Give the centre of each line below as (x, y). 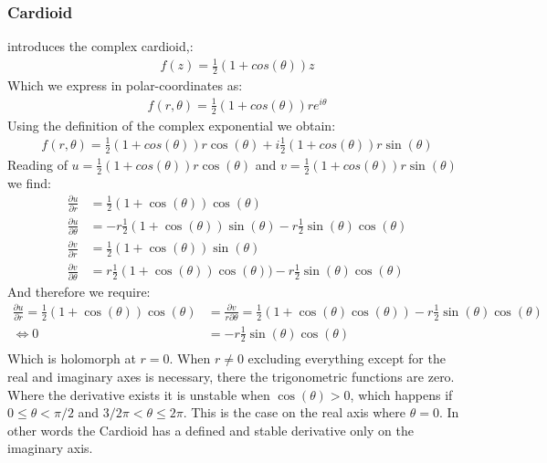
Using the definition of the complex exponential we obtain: (172, 125)
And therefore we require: (79, 291)
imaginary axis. (50, 448)
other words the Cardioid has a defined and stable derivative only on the (210, 430)
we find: (29, 182)
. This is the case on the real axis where (295, 412)
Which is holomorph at (72, 358)
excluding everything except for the (347, 358)
